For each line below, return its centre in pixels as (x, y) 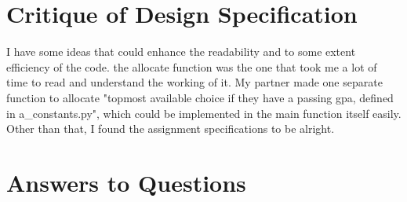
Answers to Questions (126, 182)
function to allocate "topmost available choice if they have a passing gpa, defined (200, 97)
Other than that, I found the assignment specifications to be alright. (171, 129)
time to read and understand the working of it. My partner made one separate (194, 82)
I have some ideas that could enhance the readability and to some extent (181, 51)
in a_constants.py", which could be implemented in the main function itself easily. (204, 113)
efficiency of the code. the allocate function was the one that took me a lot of (192, 66)
